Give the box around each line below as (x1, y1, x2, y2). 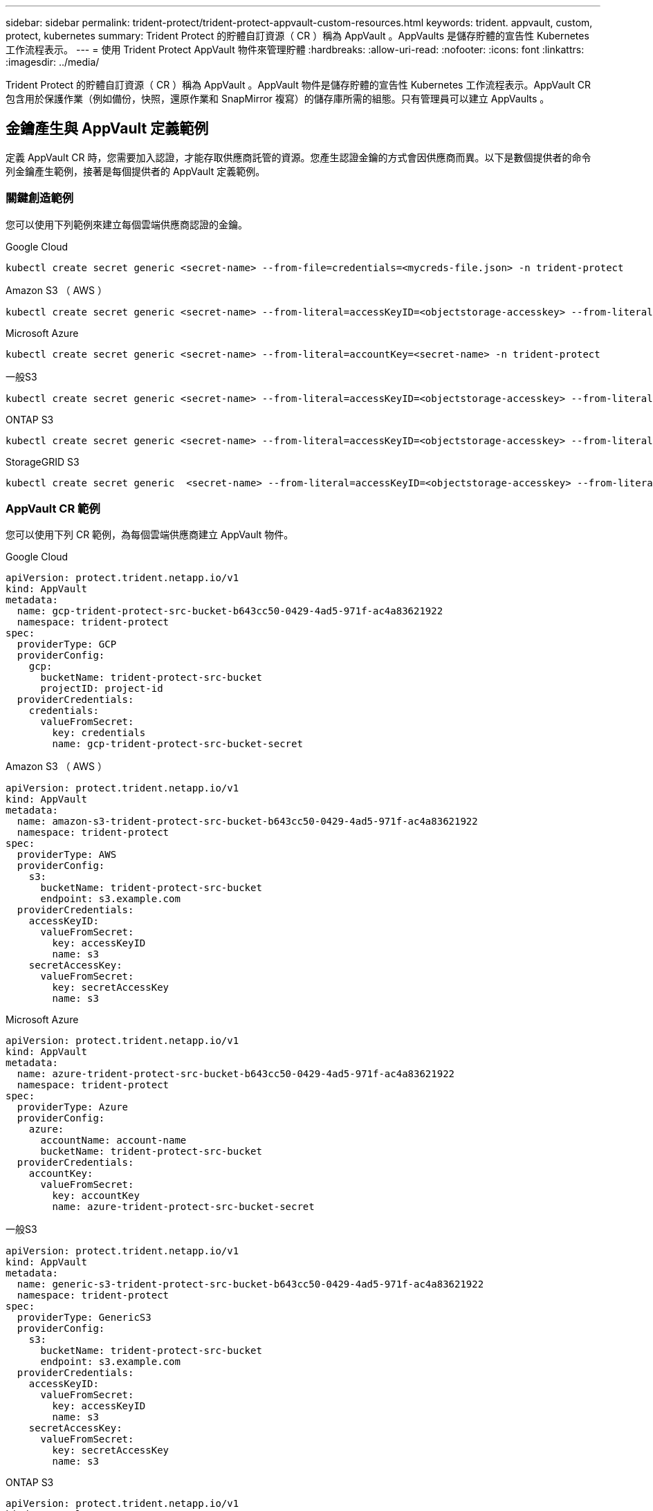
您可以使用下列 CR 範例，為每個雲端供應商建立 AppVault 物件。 (6, 529, 294, 541)
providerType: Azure (17, 1101, 129, 1113)
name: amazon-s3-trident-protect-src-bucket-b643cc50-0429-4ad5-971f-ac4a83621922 (17, 816, 478, 827)
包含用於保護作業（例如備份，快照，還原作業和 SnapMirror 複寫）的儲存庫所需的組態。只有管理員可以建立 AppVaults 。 (6, 93, 550, 104)
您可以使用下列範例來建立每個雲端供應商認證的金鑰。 (6, 218, 248, 230)
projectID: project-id (40, 683, 163, 695)
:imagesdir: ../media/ (6, 56, 100, 68)
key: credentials (52, 727, 146, 739)
